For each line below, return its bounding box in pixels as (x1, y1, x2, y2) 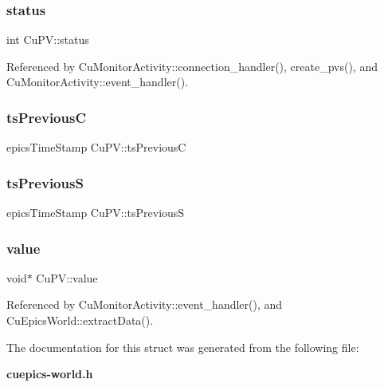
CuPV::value (36, 269, 98, 286)
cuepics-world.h (6, 365, 93, 382)
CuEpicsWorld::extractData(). (6, 312, 154, 329)
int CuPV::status (6, 31, 89, 48)
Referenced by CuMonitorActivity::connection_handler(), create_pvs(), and (6, 57, 378, 74)
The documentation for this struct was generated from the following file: (6, 338, 359, 355)
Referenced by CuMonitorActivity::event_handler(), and (6, 296, 283, 313)
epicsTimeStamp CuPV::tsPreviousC (6, 139, 186, 156)
